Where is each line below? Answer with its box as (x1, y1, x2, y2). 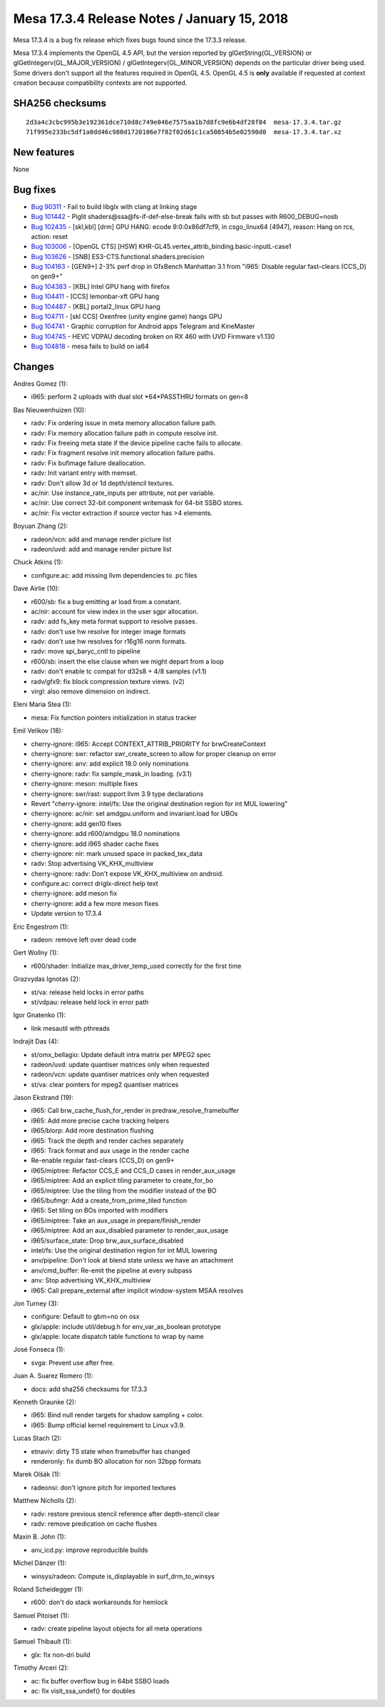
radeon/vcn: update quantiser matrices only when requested (31, 1070, 210, 1079)
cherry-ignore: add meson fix (31, 889, 118, 898)
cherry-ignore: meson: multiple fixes (31, 780, 138, 788)
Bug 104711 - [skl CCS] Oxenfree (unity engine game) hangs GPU (31, 312, 222, 321)
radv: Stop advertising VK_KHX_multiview (31, 860, 154, 868)
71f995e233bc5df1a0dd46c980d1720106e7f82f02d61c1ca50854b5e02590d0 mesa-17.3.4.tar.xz (26, 128, 342, 136)
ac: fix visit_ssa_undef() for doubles (31, 1687, 135, 1696)
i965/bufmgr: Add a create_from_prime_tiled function (31, 1196, 188, 1205)
